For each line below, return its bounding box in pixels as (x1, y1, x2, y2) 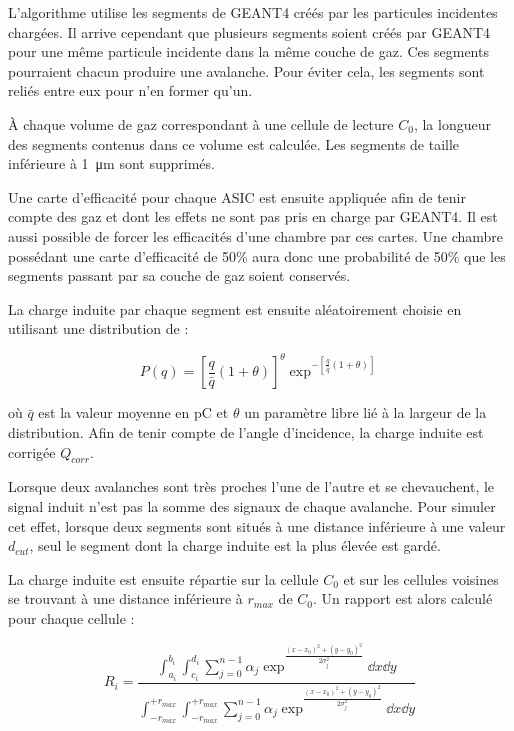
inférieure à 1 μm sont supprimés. (8, 153, 215, 174)
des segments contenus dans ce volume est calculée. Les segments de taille (8, 133, 460, 154)
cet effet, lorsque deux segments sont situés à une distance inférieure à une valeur (8, 515, 506, 536)
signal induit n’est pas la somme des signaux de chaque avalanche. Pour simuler (8, 495, 496, 516)
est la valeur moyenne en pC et (38, 402, 229, 423)
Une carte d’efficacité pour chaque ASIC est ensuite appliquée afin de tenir (8, 186, 466, 207)
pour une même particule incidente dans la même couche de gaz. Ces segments (8, 41, 489, 62)
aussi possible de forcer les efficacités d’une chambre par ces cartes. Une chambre (8, 225, 504, 246)
